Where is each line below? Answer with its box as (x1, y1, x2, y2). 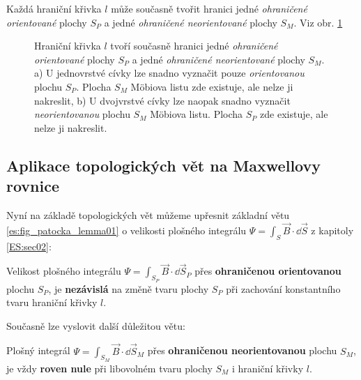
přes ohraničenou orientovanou (194, 264, 341, 278)
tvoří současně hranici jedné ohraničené (110, 38, 278, 53)
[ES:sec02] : (6, 238, 52, 253)
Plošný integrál (6, 343, 70, 358)
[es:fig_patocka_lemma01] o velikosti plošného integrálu (6, 222, 247, 237)
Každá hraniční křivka (6, 1, 102, 15)
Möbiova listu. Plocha (150, 107, 243, 121)
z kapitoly (311, 222, 354, 237)
